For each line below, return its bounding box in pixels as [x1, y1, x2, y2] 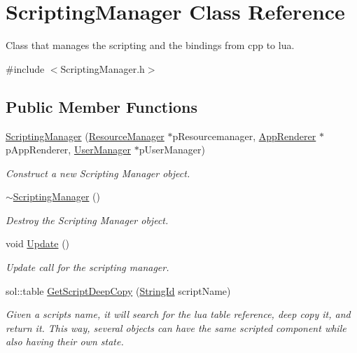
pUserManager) [139, 142, 205, 157]
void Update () [6, 236, 70, 251]
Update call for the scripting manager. [6, 260, 169, 275]
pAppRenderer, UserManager [6, 142, 131, 157]
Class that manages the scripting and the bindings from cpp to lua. [6, 38, 295, 53]
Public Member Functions [6, 95, 197, 117]
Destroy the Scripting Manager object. [6, 212, 169, 227]
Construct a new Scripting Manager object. [6, 165, 190, 180]
